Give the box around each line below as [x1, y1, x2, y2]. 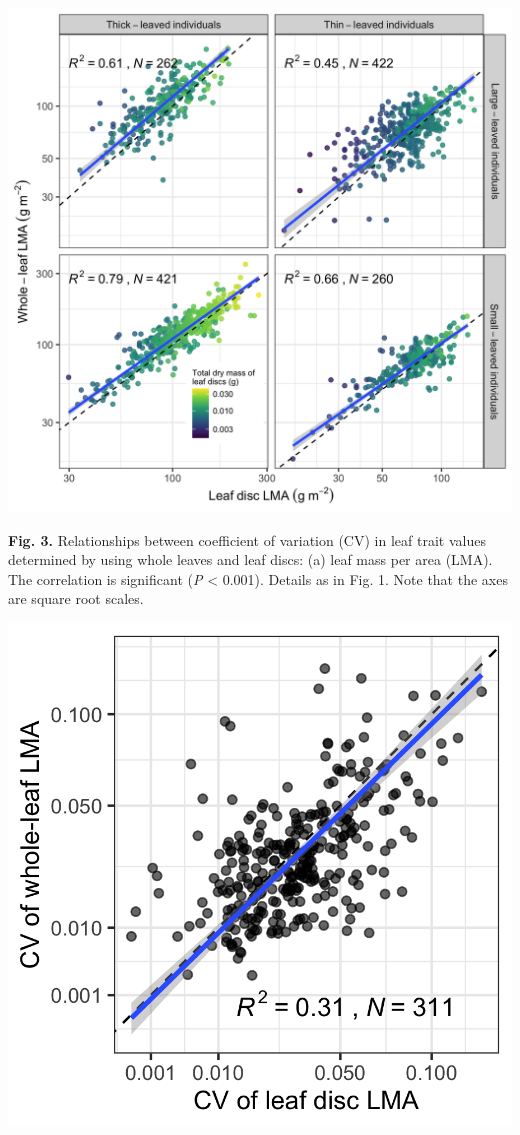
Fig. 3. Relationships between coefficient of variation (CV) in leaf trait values [8, 529, 486, 550]
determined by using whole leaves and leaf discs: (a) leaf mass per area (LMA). [8, 549, 493, 570]
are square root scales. [8, 588, 144, 609]
